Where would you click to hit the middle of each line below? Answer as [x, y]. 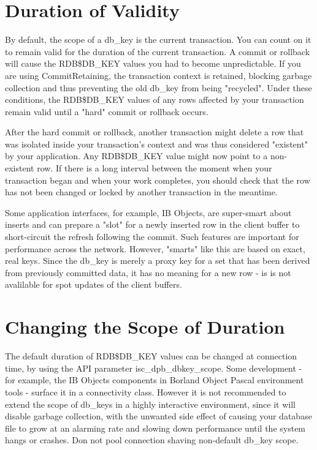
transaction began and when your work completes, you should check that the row [158, 180]
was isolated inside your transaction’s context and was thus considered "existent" [156, 144]
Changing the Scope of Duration [145, 327]
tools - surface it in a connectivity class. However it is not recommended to [146, 392]
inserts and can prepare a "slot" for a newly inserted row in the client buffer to [152, 224]
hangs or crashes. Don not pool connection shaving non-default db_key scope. [152, 440]
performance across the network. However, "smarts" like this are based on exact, [155, 248]
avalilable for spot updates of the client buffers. [94, 284]
